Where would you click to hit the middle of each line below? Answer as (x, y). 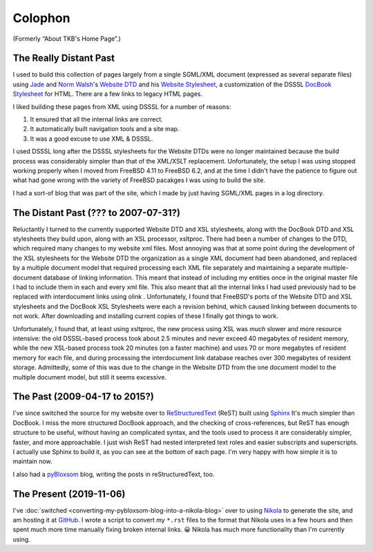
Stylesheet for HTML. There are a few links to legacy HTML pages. (108, 94)
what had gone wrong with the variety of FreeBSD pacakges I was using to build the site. (139, 180)
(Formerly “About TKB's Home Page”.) (67, 39)
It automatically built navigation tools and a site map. (105, 129)
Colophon (41, 18)
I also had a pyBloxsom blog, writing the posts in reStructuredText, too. (114, 474)
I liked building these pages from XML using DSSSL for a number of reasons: (122, 106)
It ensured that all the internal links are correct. (97, 119)
